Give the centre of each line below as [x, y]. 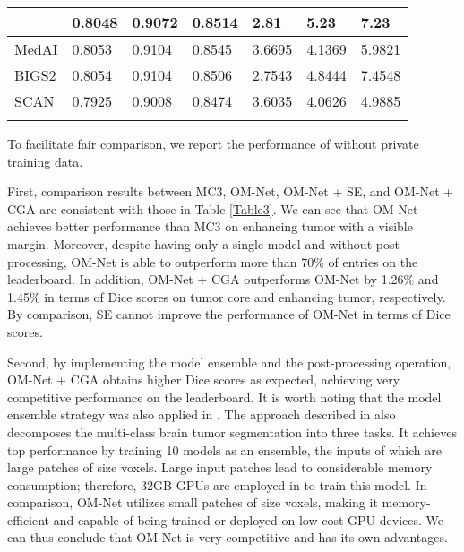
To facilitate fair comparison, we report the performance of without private [213, 143]
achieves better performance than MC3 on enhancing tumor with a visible [210, 226]
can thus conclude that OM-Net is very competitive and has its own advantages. [228, 537]
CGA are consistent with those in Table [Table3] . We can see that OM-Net [213, 208]
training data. [45, 161]
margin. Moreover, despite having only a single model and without [190, 243]
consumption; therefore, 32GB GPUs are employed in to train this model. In [217, 484]
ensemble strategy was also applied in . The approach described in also [202, 414]
